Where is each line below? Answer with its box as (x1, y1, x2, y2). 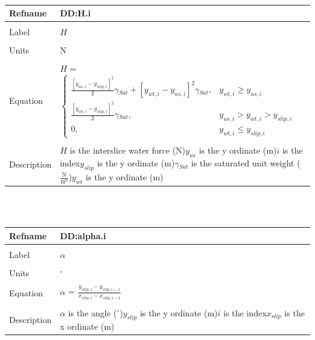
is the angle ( (68, 306, 117, 319)
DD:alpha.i (59, 229, 107, 242)
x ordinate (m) (59, 320, 114, 333)
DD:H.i (59, 7, 91, 19)
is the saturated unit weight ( (191, 157, 300, 169)
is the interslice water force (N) (70, 144, 186, 157)
